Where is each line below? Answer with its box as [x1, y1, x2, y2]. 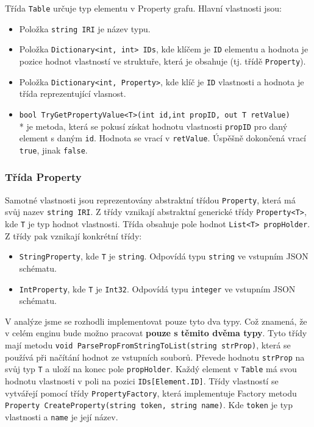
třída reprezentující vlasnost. [19, 87, 126, 100]
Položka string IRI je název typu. [19, 22, 151, 35]
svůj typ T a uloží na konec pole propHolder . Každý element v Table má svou [5, 362, 297, 375]
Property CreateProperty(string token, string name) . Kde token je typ [5, 398, 293, 411]
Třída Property [5, 169, 82, 185]
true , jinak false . [19, 143, 88, 156]
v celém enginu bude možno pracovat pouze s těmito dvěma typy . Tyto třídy [5, 326, 307, 339]
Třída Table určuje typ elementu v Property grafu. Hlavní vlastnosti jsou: [5, 2, 282, 14]
